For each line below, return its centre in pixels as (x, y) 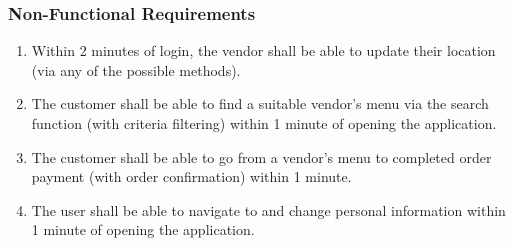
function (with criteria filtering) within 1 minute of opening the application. (264, 123)
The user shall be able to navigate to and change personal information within (268, 209)
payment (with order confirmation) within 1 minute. (191, 176)
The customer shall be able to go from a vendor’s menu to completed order (261, 156)
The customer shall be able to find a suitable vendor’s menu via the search (260, 103)
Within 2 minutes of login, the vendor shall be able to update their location (263, 50)
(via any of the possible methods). (136, 69)
